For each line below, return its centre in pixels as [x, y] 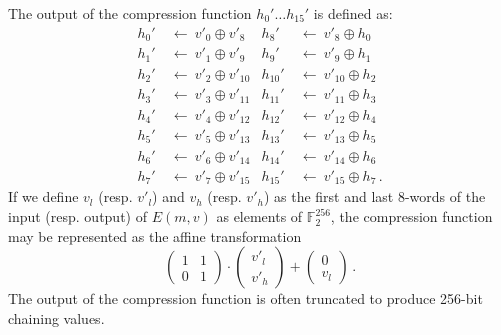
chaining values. [56, 317]
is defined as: [353, 13]
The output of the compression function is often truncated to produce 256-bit [245, 298]
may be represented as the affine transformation [155, 235]
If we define [43, 196]
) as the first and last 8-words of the [374, 196]
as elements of [259, 216]
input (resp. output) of [77, 216]
